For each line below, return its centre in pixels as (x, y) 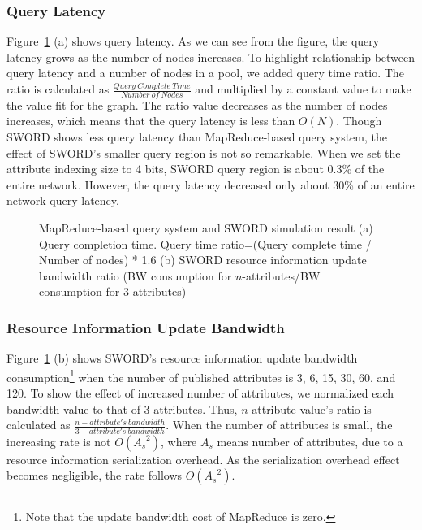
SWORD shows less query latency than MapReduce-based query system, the (197, 137)
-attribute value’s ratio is (310, 408)
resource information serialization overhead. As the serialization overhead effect (203, 459)
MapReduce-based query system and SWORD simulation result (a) (206, 227)
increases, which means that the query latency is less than (151, 121)
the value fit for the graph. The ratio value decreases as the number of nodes (197, 104)
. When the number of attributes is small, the (279, 425)
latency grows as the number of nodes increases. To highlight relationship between (211, 56)
